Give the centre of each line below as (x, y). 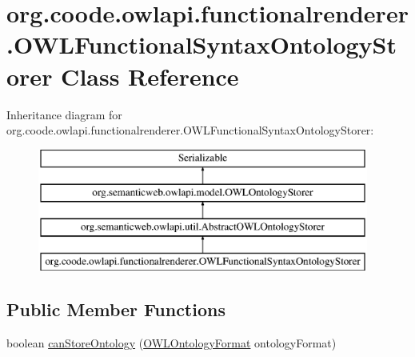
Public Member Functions (116, 309)
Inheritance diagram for (64, 114)
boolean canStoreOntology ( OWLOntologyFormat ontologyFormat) (172, 342)
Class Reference (150, 76)
